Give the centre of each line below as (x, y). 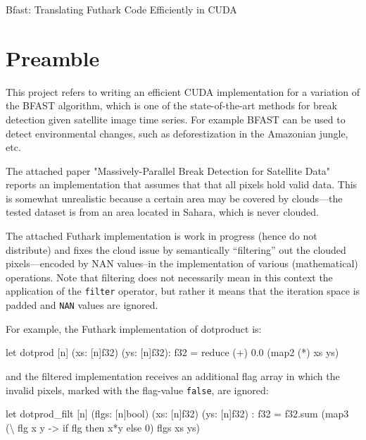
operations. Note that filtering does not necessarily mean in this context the (169, 277)
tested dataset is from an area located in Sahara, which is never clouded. (162, 212)
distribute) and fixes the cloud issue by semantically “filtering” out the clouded (176, 249)
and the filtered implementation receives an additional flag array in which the (173, 375)
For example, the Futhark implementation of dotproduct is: (134, 328)
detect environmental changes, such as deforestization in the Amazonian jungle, (177, 133)
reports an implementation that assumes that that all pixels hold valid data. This (182, 184)
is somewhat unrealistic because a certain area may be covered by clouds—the (174, 198)
